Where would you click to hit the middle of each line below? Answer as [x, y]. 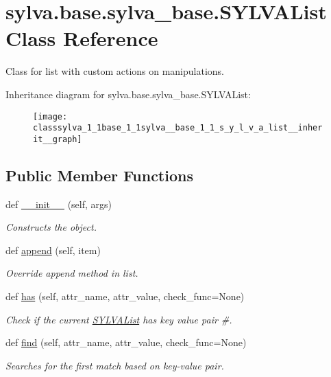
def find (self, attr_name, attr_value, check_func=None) [126, 342]
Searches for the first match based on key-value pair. [115, 365]
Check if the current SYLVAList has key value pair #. [119, 319]
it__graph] [58, 139]
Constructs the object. [51, 227]
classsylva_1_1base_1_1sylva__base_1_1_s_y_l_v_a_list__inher [178, 128]
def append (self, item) [53, 250]
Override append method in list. [72, 273]
